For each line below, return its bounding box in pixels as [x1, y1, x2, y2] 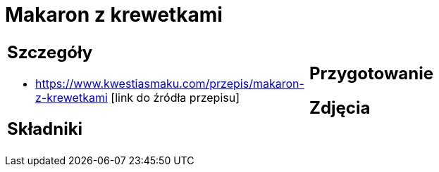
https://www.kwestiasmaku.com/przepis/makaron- [35, 76, 304, 91]
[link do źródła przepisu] [111, 90, 240, 105]
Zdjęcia [309, 97, 371, 118]
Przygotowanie [309, 62, 433, 84]
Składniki [7, 118, 83, 139]
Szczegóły [7, 41, 93, 62]
